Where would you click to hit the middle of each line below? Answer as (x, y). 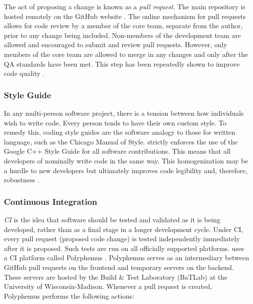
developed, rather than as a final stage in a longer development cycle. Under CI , (124, 229)
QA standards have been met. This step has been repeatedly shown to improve (122, 63)
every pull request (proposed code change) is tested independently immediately (122, 239)
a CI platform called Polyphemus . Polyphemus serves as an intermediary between (126, 258)
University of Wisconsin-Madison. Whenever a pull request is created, (108, 286)
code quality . (24, 73)
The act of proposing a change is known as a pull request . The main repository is (125, 6)
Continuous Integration (51, 201)
